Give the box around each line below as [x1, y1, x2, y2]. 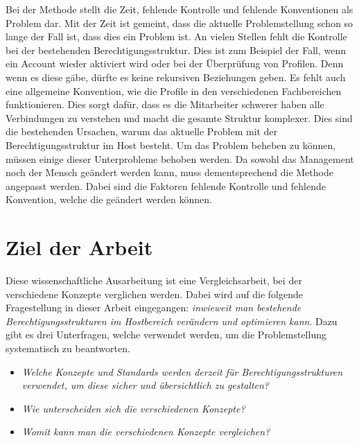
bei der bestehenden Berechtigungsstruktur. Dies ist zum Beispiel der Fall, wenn [6, 42, 347, 57]
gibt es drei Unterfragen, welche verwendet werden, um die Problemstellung [6, 327, 326, 342]
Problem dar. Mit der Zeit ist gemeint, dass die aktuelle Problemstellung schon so [6, 15, 353, 30]
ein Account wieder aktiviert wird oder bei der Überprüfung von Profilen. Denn [6, 56, 344, 71]
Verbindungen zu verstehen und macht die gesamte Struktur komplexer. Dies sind [6, 110, 353, 125]
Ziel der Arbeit [6, 233, 153, 261]
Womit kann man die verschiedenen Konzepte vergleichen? [21, 424, 270, 439]
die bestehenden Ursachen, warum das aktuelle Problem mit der [6, 124, 278, 139]
